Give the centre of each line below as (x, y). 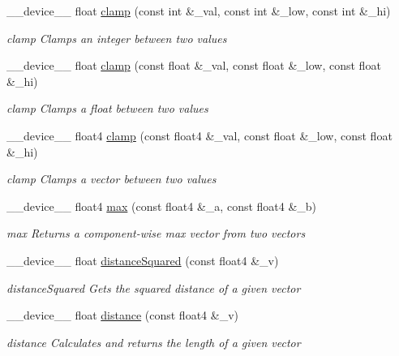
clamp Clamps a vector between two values (112, 179)
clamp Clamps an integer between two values (117, 38)
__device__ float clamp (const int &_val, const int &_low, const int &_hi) (199, 11)
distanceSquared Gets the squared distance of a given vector (154, 287)
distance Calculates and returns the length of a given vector (154, 342)
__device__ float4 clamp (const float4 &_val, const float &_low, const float (199, 135)
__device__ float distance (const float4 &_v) (122, 315)
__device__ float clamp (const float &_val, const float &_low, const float (194, 65)
